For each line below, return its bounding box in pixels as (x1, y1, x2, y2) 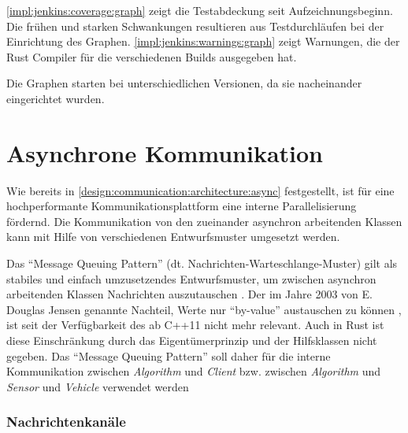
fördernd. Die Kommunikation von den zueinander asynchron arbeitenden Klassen (6, 213, 402, 229)
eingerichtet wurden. (6, 90, 105, 106)
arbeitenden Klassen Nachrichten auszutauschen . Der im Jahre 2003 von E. (6, 286, 373, 302)
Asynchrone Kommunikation (6, 136, 323, 168)
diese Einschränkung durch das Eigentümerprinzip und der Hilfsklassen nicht (6, 332, 377, 349)
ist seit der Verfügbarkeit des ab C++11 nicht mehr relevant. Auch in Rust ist (6, 316, 384, 333)
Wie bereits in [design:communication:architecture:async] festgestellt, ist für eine (6, 182, 395, 198)
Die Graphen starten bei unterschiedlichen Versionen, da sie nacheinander (6, 75, 362, 91)
